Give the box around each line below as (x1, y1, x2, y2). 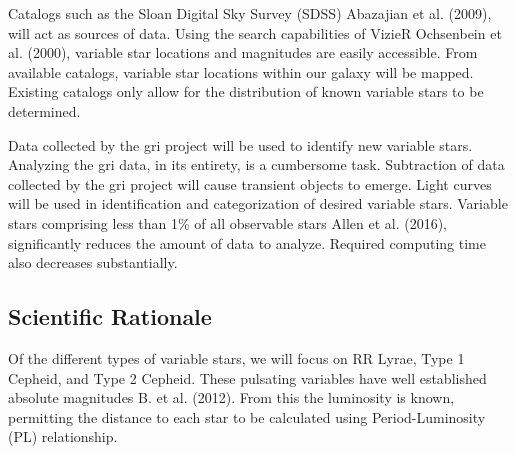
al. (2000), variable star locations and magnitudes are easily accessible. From (8, 42, 478, 63)
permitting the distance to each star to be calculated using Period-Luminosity (8, 406, 486, 427)
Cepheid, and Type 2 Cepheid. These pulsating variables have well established (8, 367, 487, 388)
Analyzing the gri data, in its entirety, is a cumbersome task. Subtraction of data (8, 154, 505, 175)
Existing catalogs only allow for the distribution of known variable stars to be (8, 81, 484, 102)
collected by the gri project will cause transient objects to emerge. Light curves (8, 173, 492, 194)
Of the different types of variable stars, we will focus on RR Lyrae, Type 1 (8, 347, 465, 368)
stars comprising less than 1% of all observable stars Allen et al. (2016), (8, 212, 448, 233)
